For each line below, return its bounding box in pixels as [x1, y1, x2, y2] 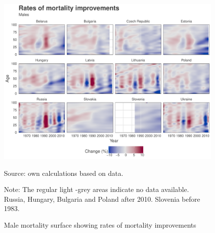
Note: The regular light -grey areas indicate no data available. [4, 184, 189, 194]
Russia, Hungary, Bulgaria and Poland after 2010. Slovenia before [4, 193, 200, 204]
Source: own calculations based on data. [4, 168, 124, 178]
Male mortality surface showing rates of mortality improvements [4, 219, 196, 230]
